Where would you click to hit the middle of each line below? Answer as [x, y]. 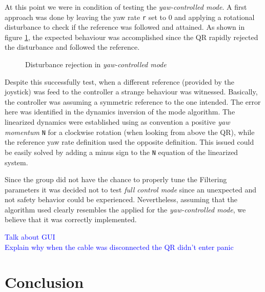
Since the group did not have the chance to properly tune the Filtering [116, 179]
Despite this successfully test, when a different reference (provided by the [119, 81]
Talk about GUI [30, 237]
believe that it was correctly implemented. [71, 219]
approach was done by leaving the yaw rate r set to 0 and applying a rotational [130, 17]
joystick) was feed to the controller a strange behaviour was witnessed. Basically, [131, 92]
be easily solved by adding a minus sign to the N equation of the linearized [121, 152]
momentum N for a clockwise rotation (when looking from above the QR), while [130, 132]
